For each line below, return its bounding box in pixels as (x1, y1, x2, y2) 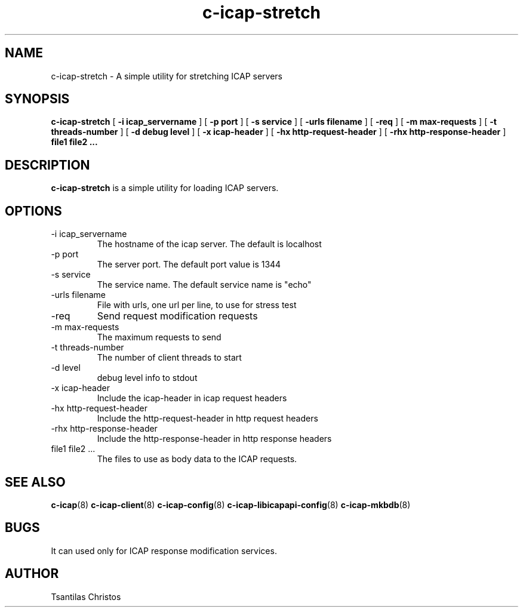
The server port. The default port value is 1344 (97, 259, 281, 270)
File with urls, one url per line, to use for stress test (97, 300, 297, 310)
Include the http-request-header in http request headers (97, 413, 318, 424)
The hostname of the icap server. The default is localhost (97, 239, 322, 250)
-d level (51, 362, 81, 373)
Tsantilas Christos (51, 591, 121, 602)
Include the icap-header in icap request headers (97, 393, 287, 404)
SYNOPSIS (5, 91, 70, 107)
